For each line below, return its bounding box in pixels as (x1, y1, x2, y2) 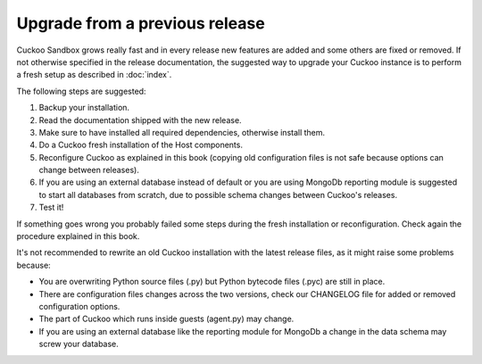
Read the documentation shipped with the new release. (38, 114, 242, 125)
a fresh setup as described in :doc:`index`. (16, 70, 172, 80)
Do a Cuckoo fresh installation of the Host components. (38, 139, 243, 151)
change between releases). (38, 165, 140, 176)
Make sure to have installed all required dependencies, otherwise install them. (38, 127, 326, 137)
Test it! (38, 202, 64, 213)
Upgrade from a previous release (16, 13, 265, 33)
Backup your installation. (38, 103, 129, 113)
